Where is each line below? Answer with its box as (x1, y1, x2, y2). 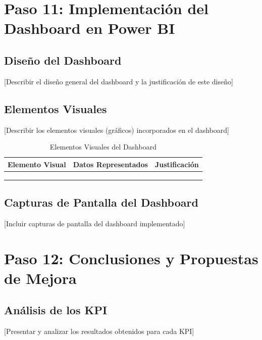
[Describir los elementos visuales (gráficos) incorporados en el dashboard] (4, 124, 229, 135)
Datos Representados (73, 159, 148, 169)
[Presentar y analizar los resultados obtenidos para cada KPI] (4, 326, 194, 336)
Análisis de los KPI (4, 302, 108, 318)
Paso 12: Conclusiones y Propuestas (4, 248, 258, 268)
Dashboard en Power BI (4, 18, 175, 38)
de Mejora (4, 267, 77, 288)
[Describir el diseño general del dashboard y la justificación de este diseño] (4, 76, 233, 86)
